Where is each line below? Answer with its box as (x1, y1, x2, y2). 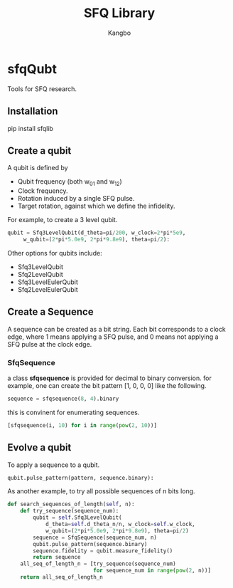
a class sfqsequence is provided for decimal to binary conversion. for (7, 374, 212, 382)
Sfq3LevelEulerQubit (17, 278, 78, 286)
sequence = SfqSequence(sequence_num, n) (33, 534, 158, 541)
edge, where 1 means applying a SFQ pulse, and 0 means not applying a (7, 332, 219, 341)
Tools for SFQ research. (7, 84, 77, 93)
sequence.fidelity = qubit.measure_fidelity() (33, 547, 173, 555)
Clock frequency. (17, 187, 69, 195)
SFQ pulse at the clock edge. (7, 340, 92, 348)
